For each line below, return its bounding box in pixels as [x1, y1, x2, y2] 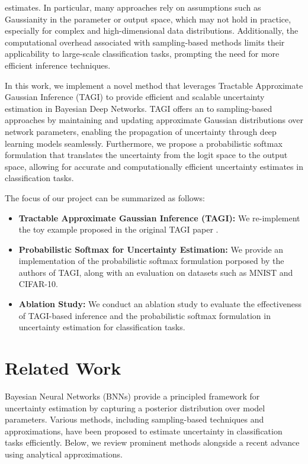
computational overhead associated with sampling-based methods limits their [5, 36, 285, 48]
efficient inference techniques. [5, 59, 111, 71]
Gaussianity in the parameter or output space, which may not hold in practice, [5, 12, 291, 25]
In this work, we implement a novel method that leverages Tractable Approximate [5, 79, 303, 91]
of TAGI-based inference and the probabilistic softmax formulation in [18, 309, 271, 321]
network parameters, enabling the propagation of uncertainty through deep [5, 125, 277, 137]
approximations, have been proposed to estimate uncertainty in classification [5, 424, 283, 437]
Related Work [5, 356, 121, 380]
